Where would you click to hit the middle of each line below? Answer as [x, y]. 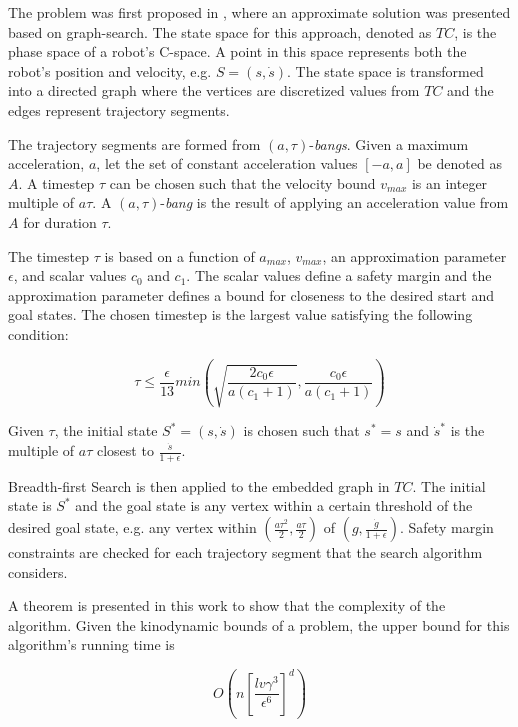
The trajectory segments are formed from [134, 143]
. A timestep [56, 182]
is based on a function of [179, 255]
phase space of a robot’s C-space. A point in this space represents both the [237, 51]
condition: [38, 333]
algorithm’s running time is [91, 644]
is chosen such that [301, 430]
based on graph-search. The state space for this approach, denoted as [220, 31]
